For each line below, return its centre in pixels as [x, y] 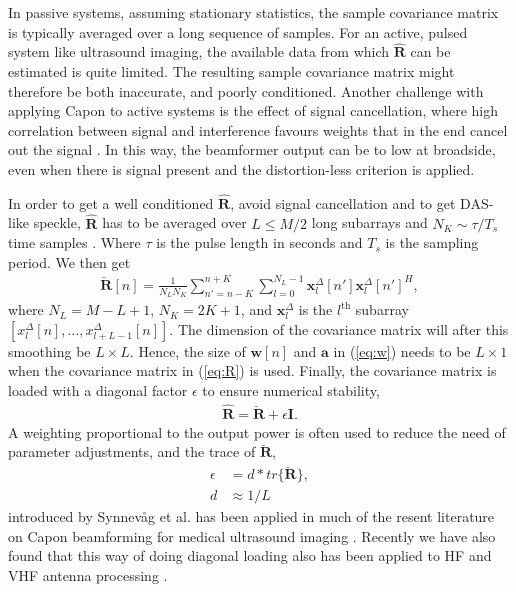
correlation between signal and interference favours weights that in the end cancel [258, 129]
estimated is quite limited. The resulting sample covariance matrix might [231, 71]
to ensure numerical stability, [291, 389]
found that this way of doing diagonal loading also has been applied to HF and [250, 555]
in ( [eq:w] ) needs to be [402, 350]
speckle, [57, 222]
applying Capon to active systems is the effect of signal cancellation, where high [253, 110]
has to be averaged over [174, 222]
